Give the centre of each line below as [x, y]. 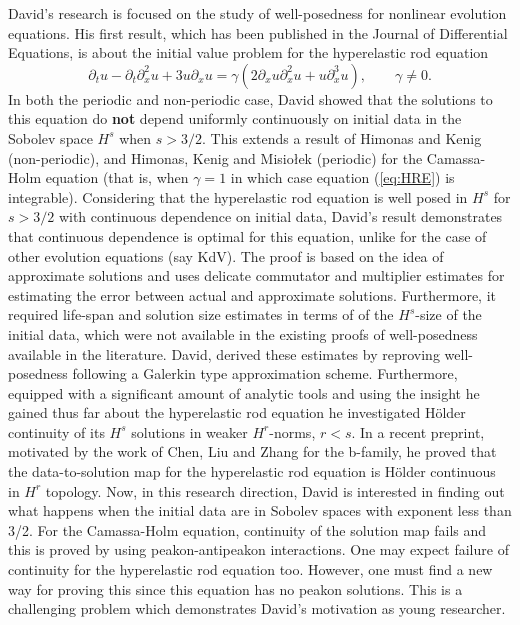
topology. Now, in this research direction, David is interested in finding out [275, 490]
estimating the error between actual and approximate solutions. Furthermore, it [252, 294]
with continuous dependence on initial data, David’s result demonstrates [280, 216]
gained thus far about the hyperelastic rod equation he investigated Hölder [237, 412]
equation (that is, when [117, 177]
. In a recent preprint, [418, 431]
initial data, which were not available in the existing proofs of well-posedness [243, 333]
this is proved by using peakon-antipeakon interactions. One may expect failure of [258, 549]
